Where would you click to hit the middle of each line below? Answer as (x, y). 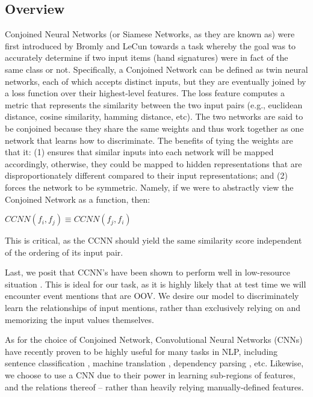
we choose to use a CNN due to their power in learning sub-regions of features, (150, 375)
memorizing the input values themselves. (79, 319)
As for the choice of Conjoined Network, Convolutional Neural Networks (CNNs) (154, 340)
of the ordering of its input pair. (64, 252)
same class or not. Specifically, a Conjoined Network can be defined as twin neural (156, 69)
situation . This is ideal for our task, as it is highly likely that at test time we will (156, 284)
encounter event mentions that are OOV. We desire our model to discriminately (152, 296)
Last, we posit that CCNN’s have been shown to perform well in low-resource (147, 272)
